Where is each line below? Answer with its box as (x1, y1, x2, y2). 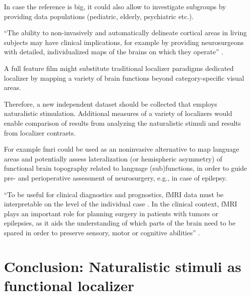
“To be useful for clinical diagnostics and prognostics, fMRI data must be (4, 189, 224, 199)
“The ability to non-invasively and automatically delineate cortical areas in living (4, 27, 247, 38)
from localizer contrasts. (4, 127, 76, 137)
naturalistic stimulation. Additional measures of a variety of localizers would (4, 108, 232, 118)
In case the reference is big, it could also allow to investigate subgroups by (4, 1, 226, 11)
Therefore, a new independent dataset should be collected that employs (4, 98, 217, 109)
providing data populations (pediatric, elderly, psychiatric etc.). (4, 11, 194, 21)
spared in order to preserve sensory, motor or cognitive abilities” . (4, 227, 200, 237)
